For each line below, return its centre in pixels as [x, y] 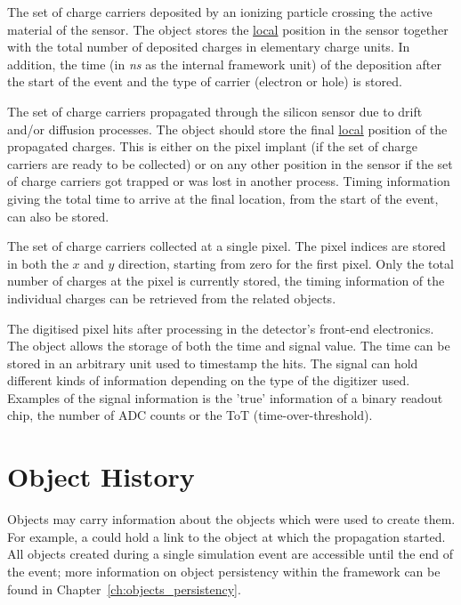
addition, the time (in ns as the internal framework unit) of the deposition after [225, 64]
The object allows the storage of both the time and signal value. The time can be [229, 346]
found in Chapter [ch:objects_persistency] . [124, 589]
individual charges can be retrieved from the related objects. [172, 298]
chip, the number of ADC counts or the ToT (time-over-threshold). [190, 415]
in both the [38, 263]
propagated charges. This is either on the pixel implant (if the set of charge [212, 146]
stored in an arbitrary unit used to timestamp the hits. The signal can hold [213, 363]
